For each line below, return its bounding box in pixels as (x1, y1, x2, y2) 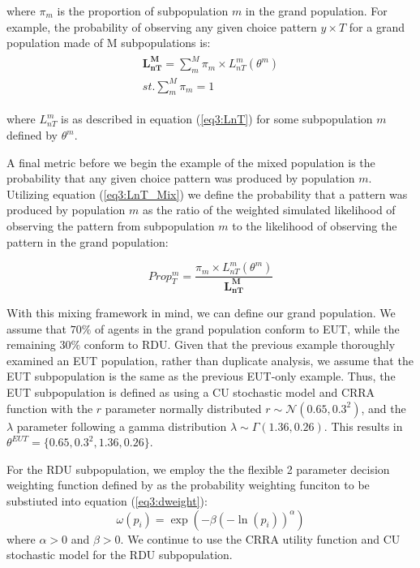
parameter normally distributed (105, 399, 262, 416)
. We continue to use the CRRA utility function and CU (120, 530, 401, 547)
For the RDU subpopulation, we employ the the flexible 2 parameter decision (6, 460, 390, 477)
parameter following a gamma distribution (16, 417, 227, 434)
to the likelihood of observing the (232, 217, 397, 235)
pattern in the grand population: (6, 233, 169, 250)
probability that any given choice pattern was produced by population (6, 170, 355, 187)
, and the (361, 399, 406, 416)
